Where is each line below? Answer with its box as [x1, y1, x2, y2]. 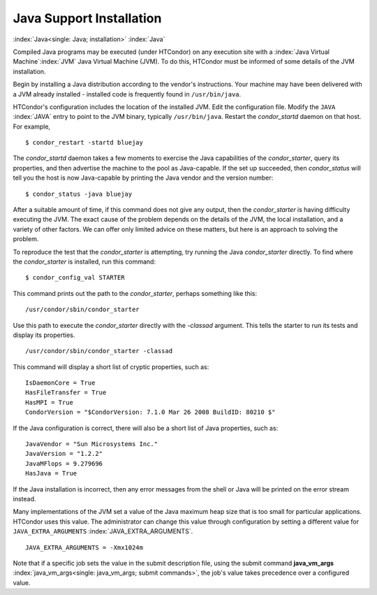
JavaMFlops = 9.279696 [25, 459, 103, 468]
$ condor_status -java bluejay [25, 189, 133, 198]
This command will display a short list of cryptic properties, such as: [13, 362, 209, 371]
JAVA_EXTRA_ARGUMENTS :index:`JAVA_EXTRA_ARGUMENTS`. [13, 527, 193, 536]
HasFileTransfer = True [25, 389, 107, 396]
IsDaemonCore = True [25, 379, 96, 387]
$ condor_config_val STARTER [25, 273, 125, 282]
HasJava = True [25, 469, 77, 478]
